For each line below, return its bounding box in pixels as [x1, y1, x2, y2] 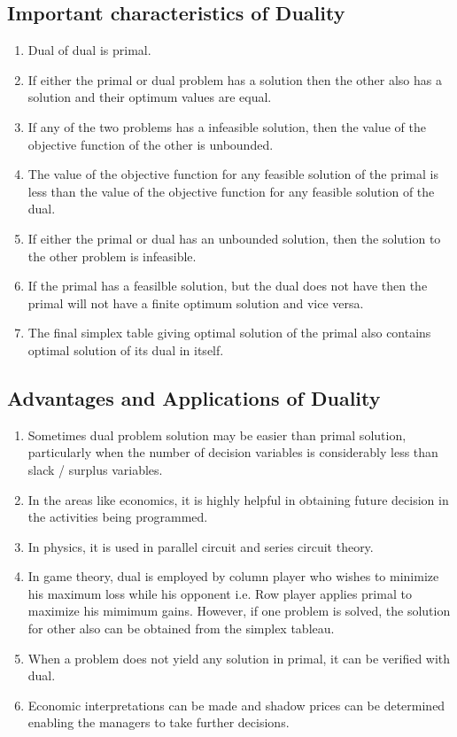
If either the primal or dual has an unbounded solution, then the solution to [27, 229, 441, 247]
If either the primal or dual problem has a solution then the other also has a [27, 70, 442, 89]
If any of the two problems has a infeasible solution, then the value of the [27, 117, 426, 136]
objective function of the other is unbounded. [27, 135, 274, 153]
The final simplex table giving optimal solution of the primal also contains [27, 323, 431, 342]
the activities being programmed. [27, 508, 208, 526]
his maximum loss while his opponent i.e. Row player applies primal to [27, 584, 412, 602]
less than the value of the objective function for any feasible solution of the [27, 182, 435, 200]
